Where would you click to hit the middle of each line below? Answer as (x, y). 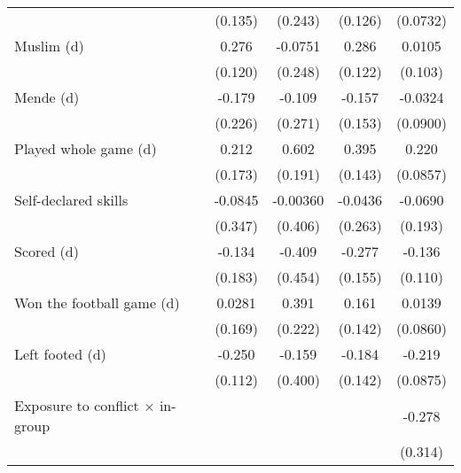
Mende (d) (47, 97)
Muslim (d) (49, 46)
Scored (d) (47, 251)
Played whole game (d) (86, 148)
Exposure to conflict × (85, 405)
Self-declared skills (71, 200)
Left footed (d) (60, 354)
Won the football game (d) (97, 302)
